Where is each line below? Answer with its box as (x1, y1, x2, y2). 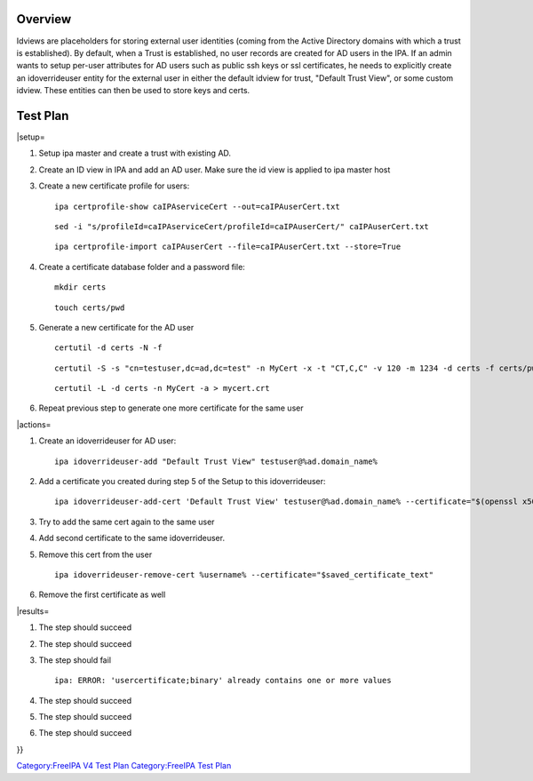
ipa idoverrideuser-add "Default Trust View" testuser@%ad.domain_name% (54, 456, 378, 466)
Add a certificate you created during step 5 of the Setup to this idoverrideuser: (38, 476, 326, 487)
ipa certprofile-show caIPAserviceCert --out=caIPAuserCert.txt (54, 201, 341, 211)
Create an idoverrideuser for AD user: (38, 435, 177, 446)
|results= (16, 605, 50, 617)
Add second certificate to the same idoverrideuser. (38, 533, 226, 544)
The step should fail (38, 654, 111, 665)
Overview (16, 12, 72, 27)
